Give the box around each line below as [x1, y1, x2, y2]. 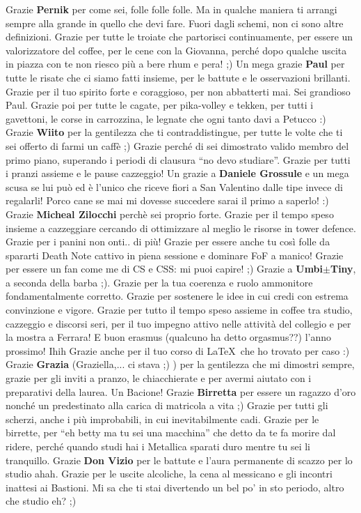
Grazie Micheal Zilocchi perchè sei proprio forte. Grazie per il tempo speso [6, 206, 334, 221]
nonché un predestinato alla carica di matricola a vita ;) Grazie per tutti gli [6, 398, 328, 413]
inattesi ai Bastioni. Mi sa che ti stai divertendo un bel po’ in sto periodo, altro [6, 480, 344, 494]
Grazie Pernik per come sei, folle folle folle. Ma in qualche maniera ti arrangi [6, 2, 337, 16]
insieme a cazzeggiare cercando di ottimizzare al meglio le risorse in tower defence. [6, 220, 356, 235]
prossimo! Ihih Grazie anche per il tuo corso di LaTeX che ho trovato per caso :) [6, 343, 350, 358]
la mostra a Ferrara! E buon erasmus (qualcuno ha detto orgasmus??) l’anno [6, 330, 332, 344]
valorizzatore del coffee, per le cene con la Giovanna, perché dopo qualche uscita [6, 43, 347, 57]
